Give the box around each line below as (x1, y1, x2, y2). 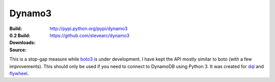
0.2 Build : (9, 32, 31, 38)
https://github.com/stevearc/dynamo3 (49, 32, 130, 38)
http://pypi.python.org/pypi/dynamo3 (49, 25, 128, 32)
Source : (9, 46, 27, 53)
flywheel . (9, 70, 29, 76)
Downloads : (9, 40, 36, 46)
